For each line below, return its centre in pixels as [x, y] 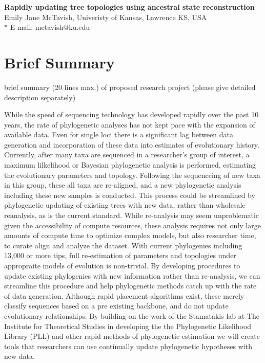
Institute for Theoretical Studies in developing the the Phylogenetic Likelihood [128, 326]
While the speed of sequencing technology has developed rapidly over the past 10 [131, 114]
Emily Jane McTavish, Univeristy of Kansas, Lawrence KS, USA [106, 17]
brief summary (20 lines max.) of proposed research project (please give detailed [130, 87]
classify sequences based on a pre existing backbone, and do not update [116, 306]
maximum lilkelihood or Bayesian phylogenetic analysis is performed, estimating [130, 165]
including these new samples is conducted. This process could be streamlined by [130, 195]
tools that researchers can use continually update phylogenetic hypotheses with [128, 346]
